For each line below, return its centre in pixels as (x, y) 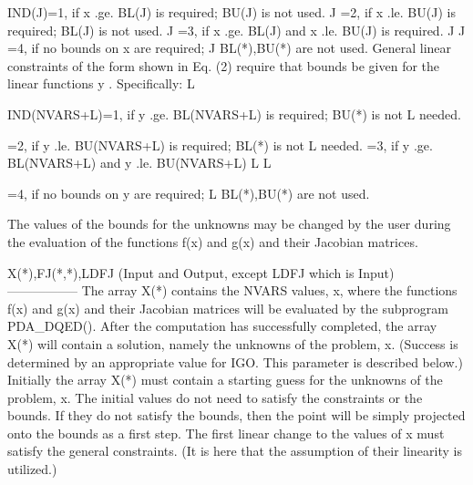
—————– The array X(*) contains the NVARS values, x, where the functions (232, 290)
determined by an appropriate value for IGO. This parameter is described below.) (235, 361)
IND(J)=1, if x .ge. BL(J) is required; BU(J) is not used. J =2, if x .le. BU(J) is (231, 12)
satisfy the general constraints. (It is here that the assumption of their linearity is (235, 451)
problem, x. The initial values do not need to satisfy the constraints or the (215, 397)
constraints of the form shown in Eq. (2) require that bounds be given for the (224, 65)
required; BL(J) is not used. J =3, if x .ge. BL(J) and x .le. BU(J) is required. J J (236, 30)
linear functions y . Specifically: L (101, 83)
